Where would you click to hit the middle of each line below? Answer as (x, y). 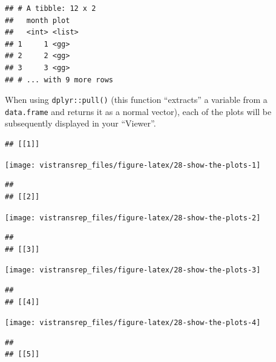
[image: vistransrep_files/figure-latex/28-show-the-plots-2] (133, 218)
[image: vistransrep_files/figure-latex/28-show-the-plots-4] (133, 323)
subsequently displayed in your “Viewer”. (80, 123)
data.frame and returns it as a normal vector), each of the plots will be (138, 111)
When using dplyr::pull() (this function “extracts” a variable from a (136, 100)
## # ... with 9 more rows (59, 80)
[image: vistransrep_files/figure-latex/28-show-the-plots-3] (133, 270)
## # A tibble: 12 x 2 (51, 8)
